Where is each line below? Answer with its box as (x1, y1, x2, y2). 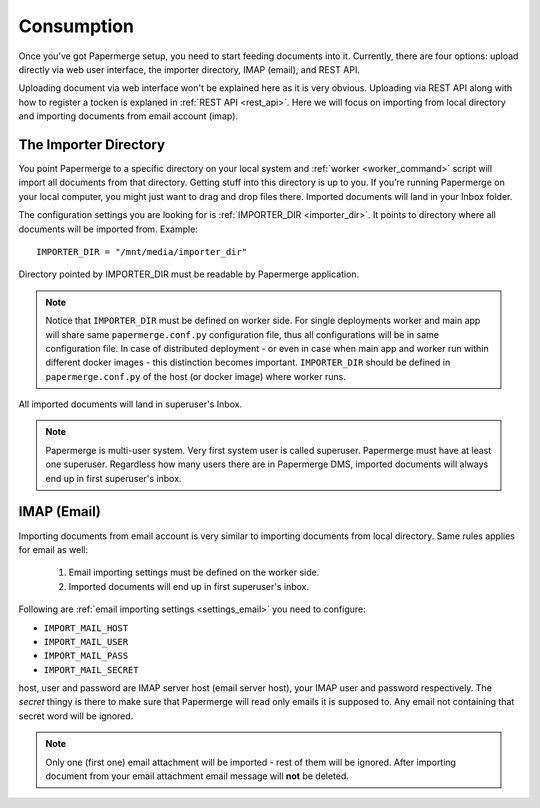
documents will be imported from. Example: (18, 223, 199, 235)
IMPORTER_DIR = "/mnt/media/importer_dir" (36, 246, 248, 257)
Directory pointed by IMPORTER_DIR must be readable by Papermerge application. (18, 268, 360, 280)
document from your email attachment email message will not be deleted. (45, 770, 350, 782)
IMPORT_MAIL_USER (43, 636, 129, 647)
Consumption (18, 15, 135, 37)
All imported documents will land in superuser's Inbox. (18, 398, 243, 410)
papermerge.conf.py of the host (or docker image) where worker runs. (45, 370, 347, 382)
